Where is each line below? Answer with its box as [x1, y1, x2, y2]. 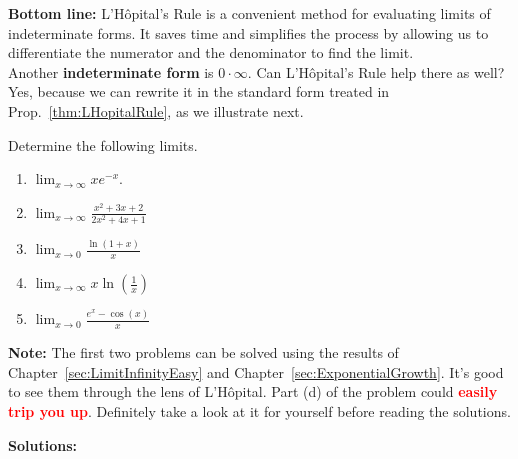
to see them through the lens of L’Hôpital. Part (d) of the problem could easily [8, 381, 498, 402]
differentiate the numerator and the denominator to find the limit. [8, 42, 414, 63]
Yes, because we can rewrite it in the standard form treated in [8, 81, 390, 102]
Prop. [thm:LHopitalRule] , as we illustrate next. [8, 100, 304, 121]
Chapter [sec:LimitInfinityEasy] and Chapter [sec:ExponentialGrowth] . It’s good [8, 361, 504, 382]
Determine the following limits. [8, 134, 198, 155]
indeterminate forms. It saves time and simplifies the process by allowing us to [8, 22, 489, 43]
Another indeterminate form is [8, 61, 214, 82]
